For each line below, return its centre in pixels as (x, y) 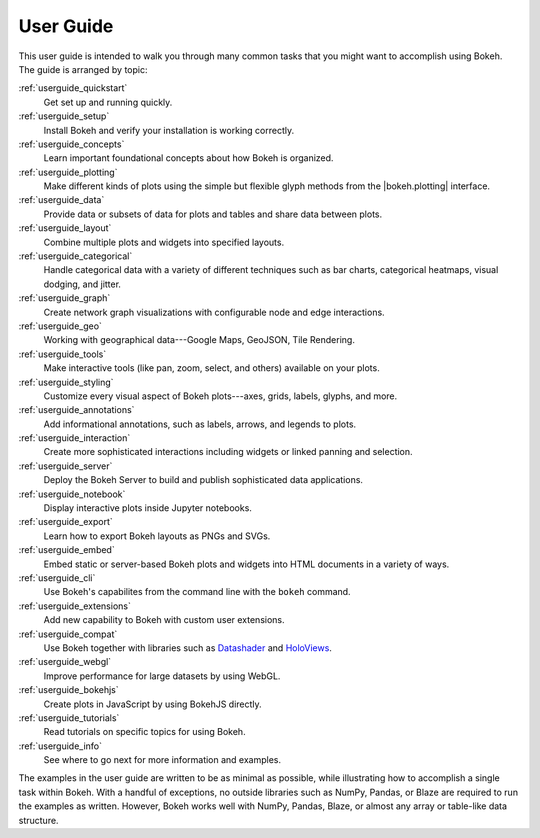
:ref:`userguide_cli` (57, 578)
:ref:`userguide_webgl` (65, 662)
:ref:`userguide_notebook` (72, 494)
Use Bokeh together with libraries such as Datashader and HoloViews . (187, 647)
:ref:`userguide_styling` (66, 382)
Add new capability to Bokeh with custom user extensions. (164, 620)
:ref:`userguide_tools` (62, 354)
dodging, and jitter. (82, 284)
